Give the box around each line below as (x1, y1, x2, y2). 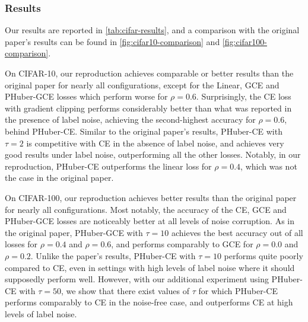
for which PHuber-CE (198, 284, 278, 297)
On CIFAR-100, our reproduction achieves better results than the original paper (5, 191, 297, 203)
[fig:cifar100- (222, 35, 267, 47)
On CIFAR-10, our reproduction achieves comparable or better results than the (5, 67, 294, 79)
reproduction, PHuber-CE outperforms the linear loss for (5, 160, 212, 172)
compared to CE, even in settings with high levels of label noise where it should (5, 261, 295, 273)
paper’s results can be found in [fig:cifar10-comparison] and (5, 35, 220, 47)
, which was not (240, 160, 297, 172)
